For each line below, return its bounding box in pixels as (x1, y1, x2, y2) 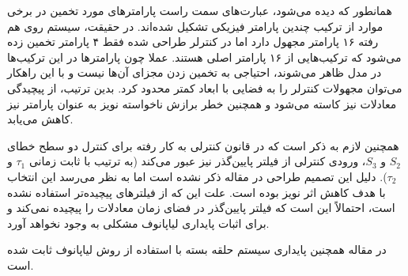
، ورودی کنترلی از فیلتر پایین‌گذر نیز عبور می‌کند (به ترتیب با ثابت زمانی (28, 153, 366, 169)
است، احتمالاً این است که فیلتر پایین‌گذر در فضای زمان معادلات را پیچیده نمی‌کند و (7, 199, 395, 216)
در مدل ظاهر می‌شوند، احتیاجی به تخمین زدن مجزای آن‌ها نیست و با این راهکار (7, 64, 382, 81)
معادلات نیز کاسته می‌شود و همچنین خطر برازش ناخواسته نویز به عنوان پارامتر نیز (7, 95, 397, 112)
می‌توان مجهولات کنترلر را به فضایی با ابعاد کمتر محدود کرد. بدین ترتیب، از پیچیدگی (7, 79, 402, 96)
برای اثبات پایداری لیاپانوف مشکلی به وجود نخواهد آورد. (7, 214, 270, 231)
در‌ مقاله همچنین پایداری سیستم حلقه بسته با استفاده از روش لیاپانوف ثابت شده (7, 241, 387, 258)
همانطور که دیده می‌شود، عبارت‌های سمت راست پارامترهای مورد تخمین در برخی (7, 2, 392, 18)
